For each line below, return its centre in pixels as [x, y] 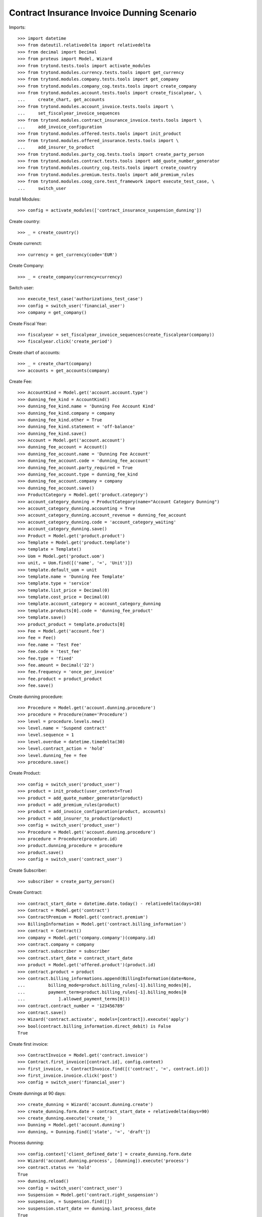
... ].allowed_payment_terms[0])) [74, 999]
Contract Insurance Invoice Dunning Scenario [103, 13]
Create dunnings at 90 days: [37, 1093]
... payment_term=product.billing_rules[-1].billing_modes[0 [102, 992]
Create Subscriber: [28, 870]
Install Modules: [25, 199]
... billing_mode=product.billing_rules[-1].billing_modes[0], [105, 985]
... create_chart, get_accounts [61, 100]
